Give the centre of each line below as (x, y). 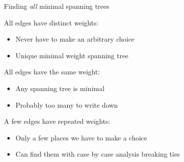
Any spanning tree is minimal (60, 88)
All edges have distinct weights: (51, 22)
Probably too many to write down (67, 104)
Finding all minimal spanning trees (57, 6)
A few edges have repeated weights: (57, 121)
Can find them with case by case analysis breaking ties (98, 154)
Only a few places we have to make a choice (81, 137)
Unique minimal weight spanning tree (72, 55)
